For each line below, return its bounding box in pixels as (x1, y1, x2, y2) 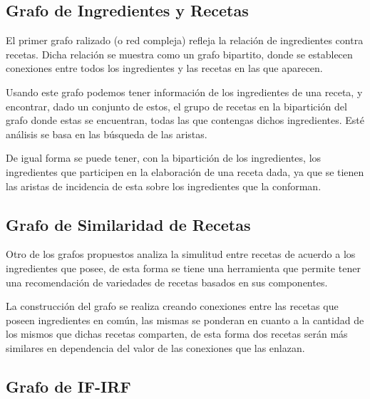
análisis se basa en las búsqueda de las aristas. (6, 126, 207, 141)
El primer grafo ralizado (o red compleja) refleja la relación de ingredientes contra (6, 33, 364, 48)
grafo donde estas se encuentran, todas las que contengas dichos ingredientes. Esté (6, 113, 365, 128)
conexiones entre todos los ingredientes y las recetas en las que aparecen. (6, 61, 323, 76)
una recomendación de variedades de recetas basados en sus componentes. (6, 274, 328, 289)
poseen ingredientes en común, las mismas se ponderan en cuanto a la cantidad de (6, 312, 364, 327)
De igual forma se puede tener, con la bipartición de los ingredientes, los (6, 150, 322, 165)
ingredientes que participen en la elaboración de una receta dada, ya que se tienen (6, 164, 364, 179)
